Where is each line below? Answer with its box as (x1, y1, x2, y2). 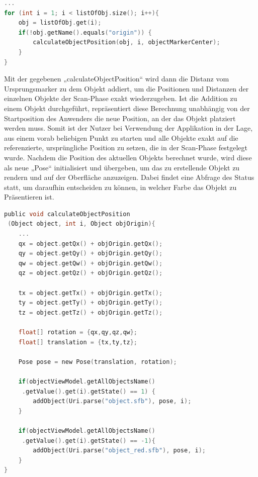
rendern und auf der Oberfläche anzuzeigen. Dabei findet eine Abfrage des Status (4, 172, 254, 182)
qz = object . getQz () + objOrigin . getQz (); (18, 269, 163, 277)
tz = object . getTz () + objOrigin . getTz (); (18, 309, 163, 316)
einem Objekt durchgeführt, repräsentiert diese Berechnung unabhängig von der (4, 103, 250, 113)
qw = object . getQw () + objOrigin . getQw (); (18, 259, 163, 267)
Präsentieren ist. (4, 192, 54, 202)
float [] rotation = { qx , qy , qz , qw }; (18, 329, 138, 336)
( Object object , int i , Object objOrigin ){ (8, 220, 155, 228)
